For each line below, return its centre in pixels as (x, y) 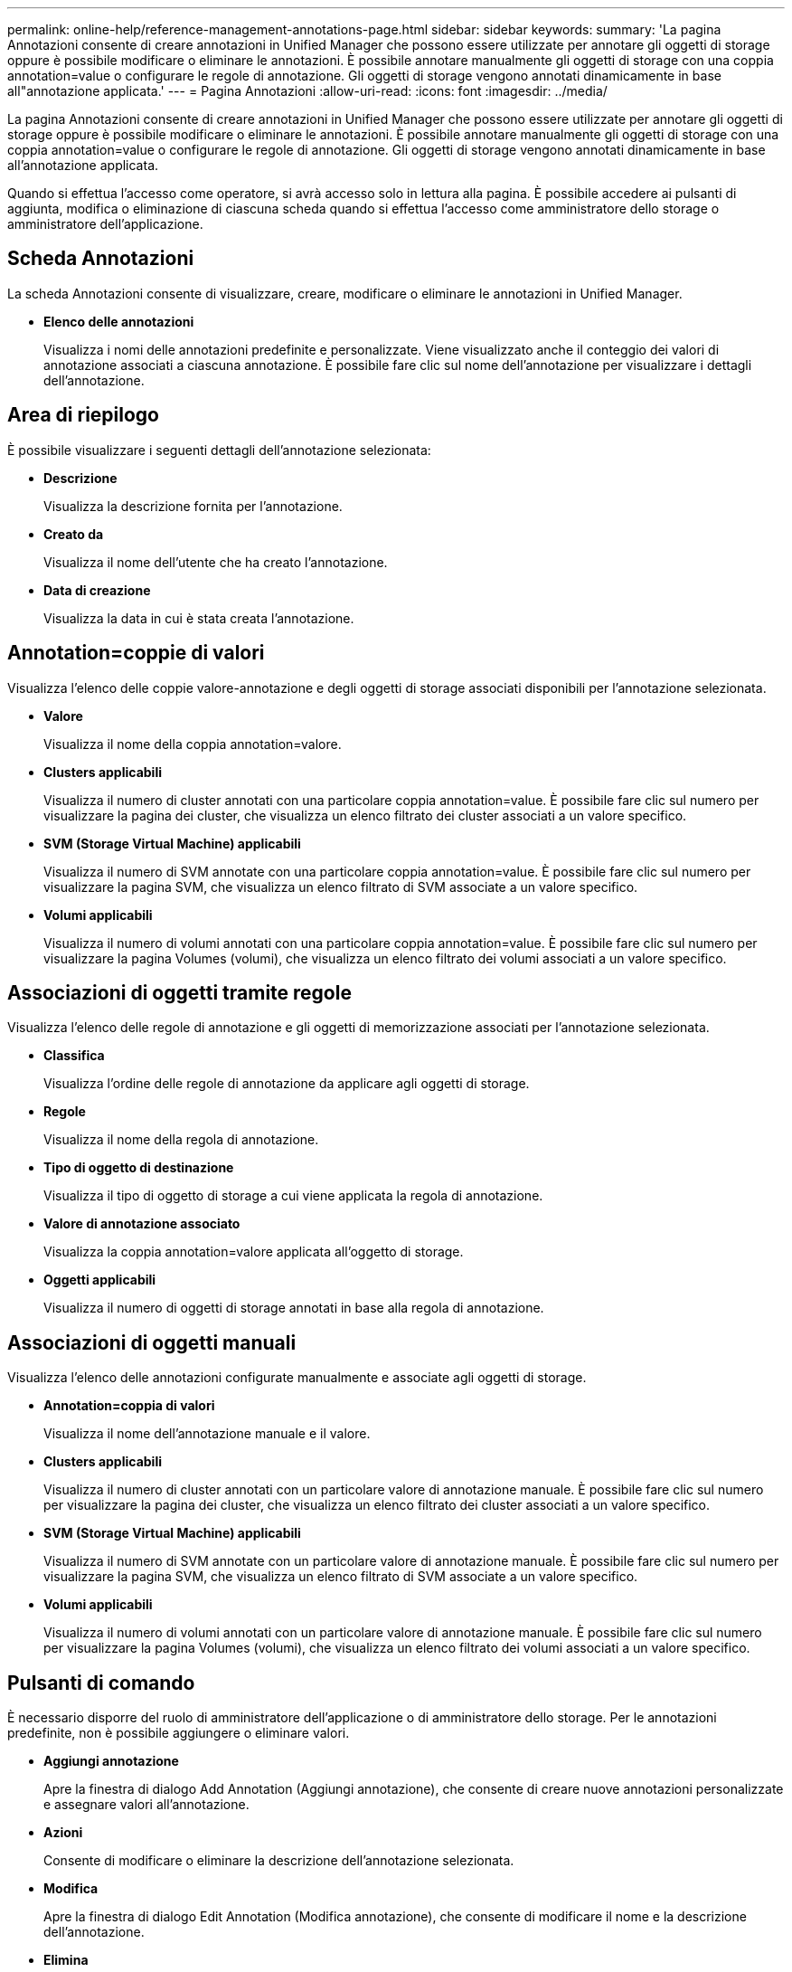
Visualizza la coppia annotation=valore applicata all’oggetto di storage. (254, 1252)
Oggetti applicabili (100, 1280)
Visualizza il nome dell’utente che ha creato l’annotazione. (216, 562)
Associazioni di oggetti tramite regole (179, 992)
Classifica (74, 1056)
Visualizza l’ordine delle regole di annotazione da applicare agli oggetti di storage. (287, 1084)
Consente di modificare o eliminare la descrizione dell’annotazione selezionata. (279, 1861)
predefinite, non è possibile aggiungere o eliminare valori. (179, 1733)
